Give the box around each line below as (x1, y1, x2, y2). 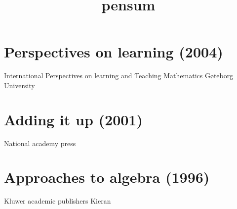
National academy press (4, 138, 76, 148)
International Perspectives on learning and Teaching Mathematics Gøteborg (4, 70, 234, 81)
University (4, 80, 35, 90)
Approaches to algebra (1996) (4, 167, 210, 187)
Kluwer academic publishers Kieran (4, 196, 111, 206)
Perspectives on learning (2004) (4, 42, 223, 62)
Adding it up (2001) (4, 109, 143, 129)
